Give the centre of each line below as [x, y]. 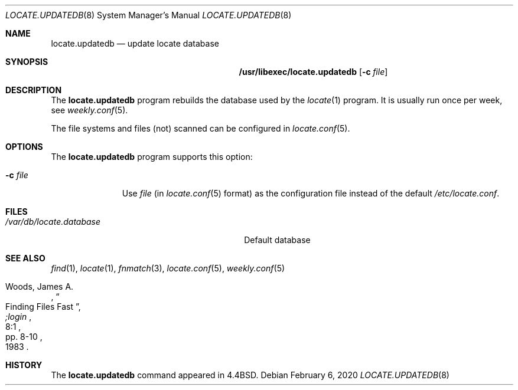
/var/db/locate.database [53, 222]
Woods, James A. [40, 286]
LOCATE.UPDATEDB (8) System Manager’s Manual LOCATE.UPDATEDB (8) [149, 15]
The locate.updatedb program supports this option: [152, 157]
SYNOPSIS [27, 62]
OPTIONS [24, 147]
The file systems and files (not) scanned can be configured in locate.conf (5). [201, 128]
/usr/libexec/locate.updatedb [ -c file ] [313, 72]
